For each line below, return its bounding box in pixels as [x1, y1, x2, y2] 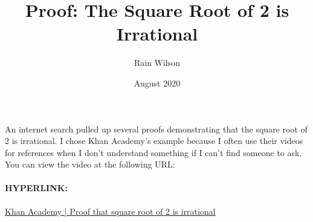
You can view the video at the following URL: [5, 158, 175, 171]
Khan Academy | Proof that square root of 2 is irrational [5, 204, 216, 217]
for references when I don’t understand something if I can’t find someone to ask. [5, 146, 302, 158]
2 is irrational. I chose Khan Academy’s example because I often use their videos [5, 134, 303, 147]
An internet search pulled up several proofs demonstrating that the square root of [5, 122, 308, 135]
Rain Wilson [134, 56, 181, 69]
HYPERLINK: [5, 181, 68, 194]
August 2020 [134, 76, 181, 89]
